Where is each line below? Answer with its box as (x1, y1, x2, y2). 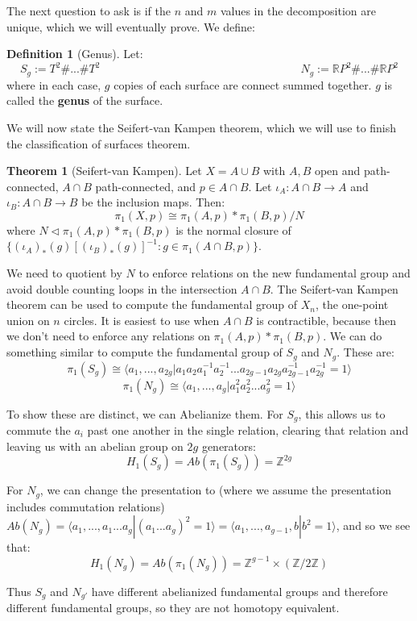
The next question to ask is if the (6, 2, 171, 19)
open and (314, 162, 361, 179)
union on (6, 311, 50, 328)
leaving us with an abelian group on (6, 437, 184, 454)
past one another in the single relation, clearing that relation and (87, 421, 409, 438)
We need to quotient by (6, 265, 122, 281)
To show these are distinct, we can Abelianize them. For (6, 405, 283, 422)
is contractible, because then (256, 311, 396, 328)
